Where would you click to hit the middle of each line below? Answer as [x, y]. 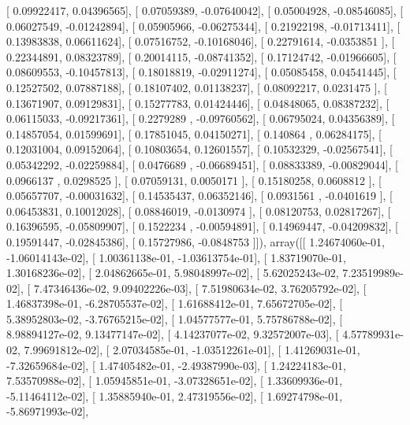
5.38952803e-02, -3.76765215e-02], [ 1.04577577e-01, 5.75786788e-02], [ [175, 318]
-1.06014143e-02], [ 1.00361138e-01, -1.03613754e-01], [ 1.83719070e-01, [176, 257]
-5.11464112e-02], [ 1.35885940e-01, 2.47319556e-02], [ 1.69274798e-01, [175, 395]
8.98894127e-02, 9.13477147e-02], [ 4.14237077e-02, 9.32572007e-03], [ [173, 334]
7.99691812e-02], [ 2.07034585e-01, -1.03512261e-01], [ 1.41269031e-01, [192, 350]
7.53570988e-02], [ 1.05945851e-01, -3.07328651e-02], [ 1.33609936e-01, [175, 381]
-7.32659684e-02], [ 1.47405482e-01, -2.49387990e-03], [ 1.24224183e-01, [176, 365]
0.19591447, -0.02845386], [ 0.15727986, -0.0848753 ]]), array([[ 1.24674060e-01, [196, 241]
